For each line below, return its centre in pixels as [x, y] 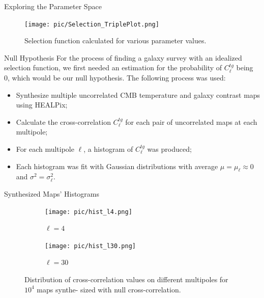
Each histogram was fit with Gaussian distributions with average [117, 166]
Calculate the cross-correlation [63, 121]
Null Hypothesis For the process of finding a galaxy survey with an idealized [123, 57]
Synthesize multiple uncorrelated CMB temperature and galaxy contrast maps [138, 94]
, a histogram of [108, 149]
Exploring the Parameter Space [53, 6]
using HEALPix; [42, 105]
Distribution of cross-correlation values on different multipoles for [126, 279]
